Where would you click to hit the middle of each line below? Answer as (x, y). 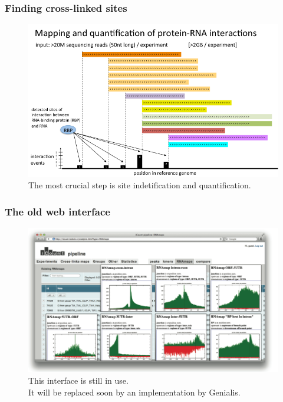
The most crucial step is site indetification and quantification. (140, 185)
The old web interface (57, 211)
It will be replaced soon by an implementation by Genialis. (134, 392)
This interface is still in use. (78, 380)
